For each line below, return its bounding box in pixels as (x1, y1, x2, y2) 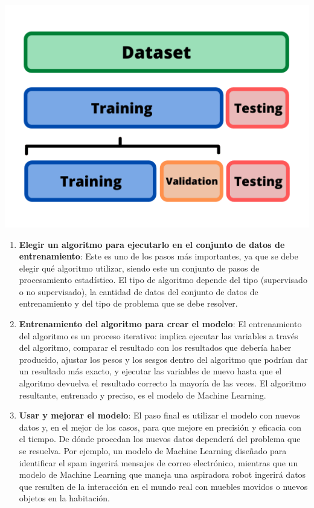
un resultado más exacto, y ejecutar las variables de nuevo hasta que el (19, 365, 282, 377)
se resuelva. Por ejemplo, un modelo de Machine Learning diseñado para (19, 444, 287, 457)
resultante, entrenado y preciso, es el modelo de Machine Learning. (19, 388, 266, 401)
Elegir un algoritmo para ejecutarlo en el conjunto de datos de (19, 238, 285, 250)
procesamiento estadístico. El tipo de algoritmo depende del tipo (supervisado (19, 273, 307, 286)
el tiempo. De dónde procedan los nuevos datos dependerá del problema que (19, 432, 301, 445)
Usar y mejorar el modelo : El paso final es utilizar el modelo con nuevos (19, 409, 300, 422)
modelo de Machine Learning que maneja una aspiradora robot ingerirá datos (19, 468, 306, 481)
